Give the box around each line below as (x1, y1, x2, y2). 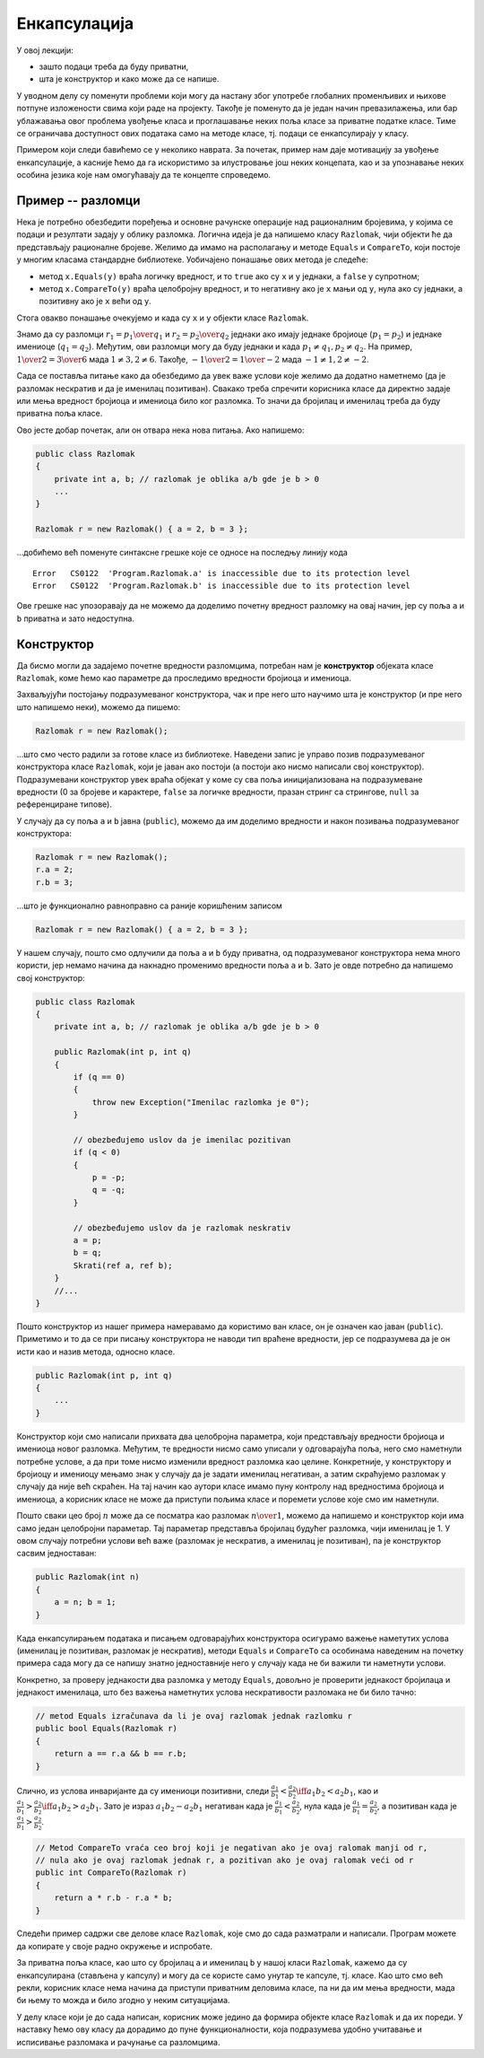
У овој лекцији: (16, 45, 73, 56)
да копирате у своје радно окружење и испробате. (16, 1940, 213, 1951)
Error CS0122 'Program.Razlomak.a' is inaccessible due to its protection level (32, 568, 411, 578)
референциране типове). (16, 799, 112, 810)
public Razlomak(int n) (35, 1572, 141, 1582)
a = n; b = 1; (54, 1598, 117, 1607)
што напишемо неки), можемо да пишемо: (16, 701, 181, 713)
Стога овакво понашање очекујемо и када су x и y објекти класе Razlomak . (16, 312, 309, 323)
